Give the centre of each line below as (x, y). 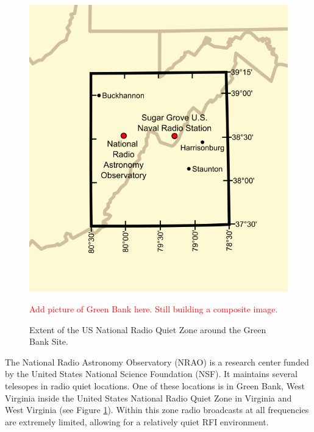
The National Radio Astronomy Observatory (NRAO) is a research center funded (157, 362)
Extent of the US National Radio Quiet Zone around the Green (148, 329)
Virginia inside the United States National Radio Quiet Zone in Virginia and (148, 398)
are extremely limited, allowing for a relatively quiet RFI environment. (137, 421)
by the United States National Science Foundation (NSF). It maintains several (151, 374)
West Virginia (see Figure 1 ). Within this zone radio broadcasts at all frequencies (157, 410)
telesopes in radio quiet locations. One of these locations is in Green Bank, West (155, 385)
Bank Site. (49, 341)
